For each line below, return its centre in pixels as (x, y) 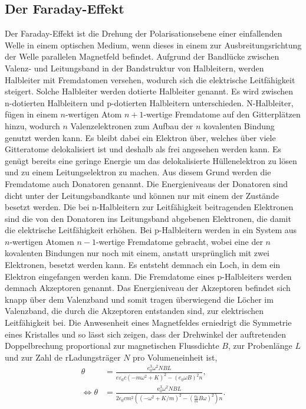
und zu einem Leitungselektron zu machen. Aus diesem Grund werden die (138, 172)
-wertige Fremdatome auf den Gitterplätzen (222, 114)
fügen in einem (31, 114)
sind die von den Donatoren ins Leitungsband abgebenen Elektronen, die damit (148, 218)
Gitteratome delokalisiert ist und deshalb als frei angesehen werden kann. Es (143, 149)
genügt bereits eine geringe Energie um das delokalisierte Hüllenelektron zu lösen (151, 160)
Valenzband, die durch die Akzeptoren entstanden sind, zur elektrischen (134, 311)
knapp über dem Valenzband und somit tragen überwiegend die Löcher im (139, 299)
